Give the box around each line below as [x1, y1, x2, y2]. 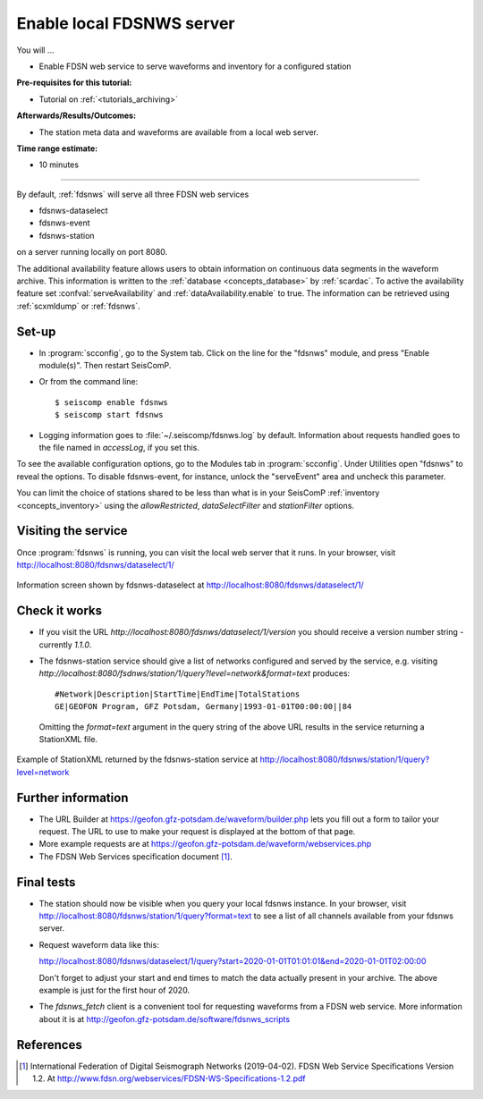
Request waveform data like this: [38, 939, 160, 950]
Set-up [16, 324, 56, 339]
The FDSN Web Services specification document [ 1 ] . [38, 850, 233, 862]
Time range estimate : [16, 143, 98, 154]
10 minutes [38, 159, 80, 170]
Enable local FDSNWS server [16, 13, 235, 33]
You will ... [16, 45, 55, 55]
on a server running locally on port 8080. [16, 247, 168, 258]
